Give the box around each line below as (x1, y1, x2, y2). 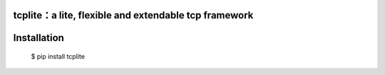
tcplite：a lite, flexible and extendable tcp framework (13, 9, 254, 21)
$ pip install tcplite (31, 52, 86, 61)
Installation (13, 32, 64, 44)
